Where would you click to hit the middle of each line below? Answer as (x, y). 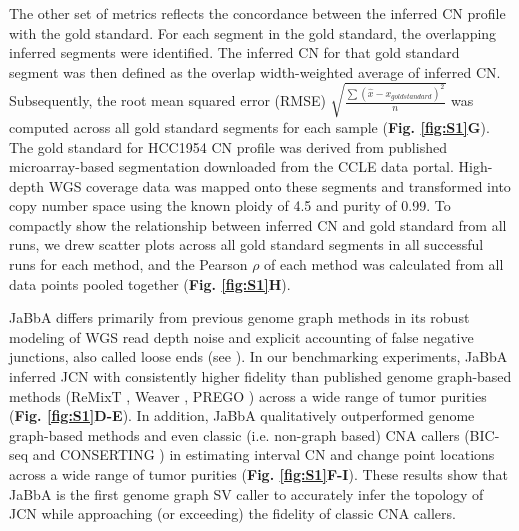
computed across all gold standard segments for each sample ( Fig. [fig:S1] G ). (249, 126)
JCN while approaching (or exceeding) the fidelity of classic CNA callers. (232, 513)
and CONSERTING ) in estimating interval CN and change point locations (263, 454)
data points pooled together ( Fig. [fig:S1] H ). (150, 283)
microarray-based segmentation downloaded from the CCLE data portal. (231, 166)
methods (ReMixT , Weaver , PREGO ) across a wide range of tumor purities (248, 395)
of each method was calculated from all (384, 264)
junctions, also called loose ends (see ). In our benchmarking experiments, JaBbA (258, 356)
